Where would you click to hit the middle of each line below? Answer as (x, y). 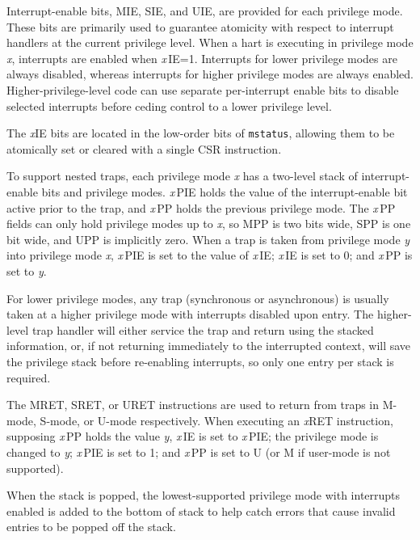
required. (29, 377)
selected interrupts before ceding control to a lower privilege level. (169, 105)
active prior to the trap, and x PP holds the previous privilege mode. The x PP (201, 207)
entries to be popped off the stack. (91, 527)
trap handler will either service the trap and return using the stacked (203, 329)
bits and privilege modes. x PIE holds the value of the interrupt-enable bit (225, 192)
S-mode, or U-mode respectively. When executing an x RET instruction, (216, 420)
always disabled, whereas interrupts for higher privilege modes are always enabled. (210, 74)
